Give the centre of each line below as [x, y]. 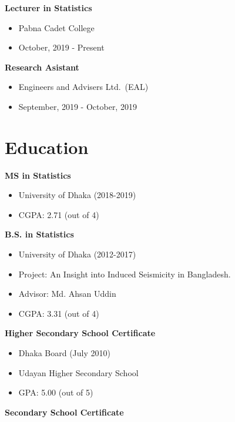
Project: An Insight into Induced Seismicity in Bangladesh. [125, 274]
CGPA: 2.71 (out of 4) [59, 214]
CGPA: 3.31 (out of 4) [59, 313]
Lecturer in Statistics [48, 8]
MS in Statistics [38, 175]
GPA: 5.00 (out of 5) [56, 392]
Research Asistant [42, 67]
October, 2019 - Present [61, 47]
